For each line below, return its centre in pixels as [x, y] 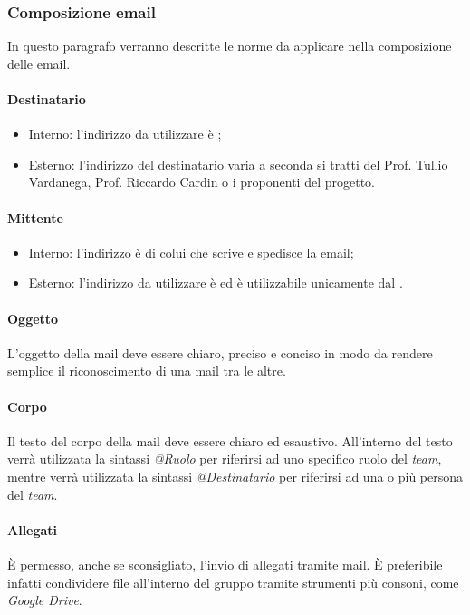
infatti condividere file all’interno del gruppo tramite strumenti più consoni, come [233, 582]
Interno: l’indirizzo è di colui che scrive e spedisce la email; [191, 252]
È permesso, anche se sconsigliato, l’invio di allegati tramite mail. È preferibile [225, 564]
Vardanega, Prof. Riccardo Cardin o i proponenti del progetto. [201, 182]
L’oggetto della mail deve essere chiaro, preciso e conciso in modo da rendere [220, 352]
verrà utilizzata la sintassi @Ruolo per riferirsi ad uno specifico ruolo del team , [225, 459]
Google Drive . [45, 600]
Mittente [35, 217]
